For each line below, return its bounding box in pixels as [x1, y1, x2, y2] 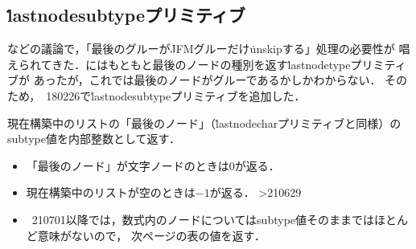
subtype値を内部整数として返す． [7, 130, 180, 147]
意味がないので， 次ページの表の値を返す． [37, 227, 266, 243]
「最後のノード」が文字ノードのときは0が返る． [26, 157, 280, 173]
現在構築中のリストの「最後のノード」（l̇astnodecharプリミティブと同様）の [7, 114, 402, 131]
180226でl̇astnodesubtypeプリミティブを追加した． [46, 87, 306, 104]
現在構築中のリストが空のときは [26, 184, 196, 201]
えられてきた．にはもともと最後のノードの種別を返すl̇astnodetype [7, 55, 351, 72]
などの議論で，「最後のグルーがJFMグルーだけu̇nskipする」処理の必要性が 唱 [7, 40, 410, 57]
